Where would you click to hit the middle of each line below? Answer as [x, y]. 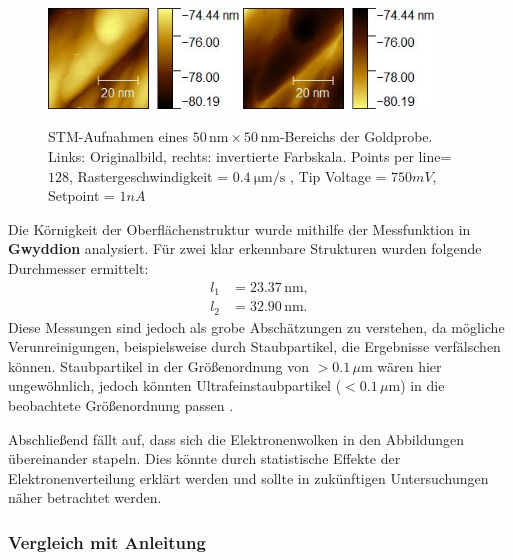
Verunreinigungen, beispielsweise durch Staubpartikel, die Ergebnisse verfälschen [254, 346]
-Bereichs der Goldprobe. [356, 136]
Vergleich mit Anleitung [107, 541]
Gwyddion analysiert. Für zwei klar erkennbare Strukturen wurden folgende [245, 248]
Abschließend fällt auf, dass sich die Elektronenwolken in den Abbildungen [236, 438]
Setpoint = [81, 195]
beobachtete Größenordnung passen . [121, 404]
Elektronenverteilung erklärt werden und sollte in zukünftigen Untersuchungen [248, 477]
